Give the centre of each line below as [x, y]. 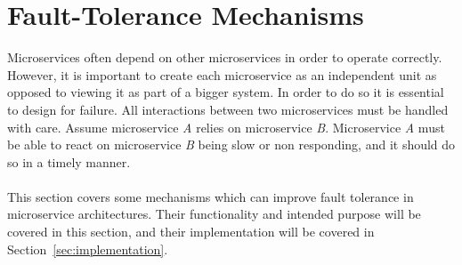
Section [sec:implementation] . [88, 249]
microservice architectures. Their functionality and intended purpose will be [214, 214]
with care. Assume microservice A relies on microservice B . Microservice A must [226, 127]
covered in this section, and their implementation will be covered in [191, 232]
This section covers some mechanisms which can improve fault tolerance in [211, 196]
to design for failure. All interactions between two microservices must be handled [228, 109]
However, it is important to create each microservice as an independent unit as [222, 74]
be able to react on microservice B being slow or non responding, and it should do [231, 145]
